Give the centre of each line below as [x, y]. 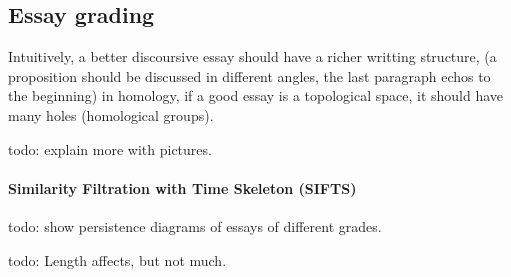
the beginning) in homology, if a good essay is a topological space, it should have [256, 95]
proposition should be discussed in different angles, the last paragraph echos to [249, 75]
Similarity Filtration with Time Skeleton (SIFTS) [182, 187]
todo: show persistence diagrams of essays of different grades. [195, 225]
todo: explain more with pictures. [110, 148]
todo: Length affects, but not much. [117, 259]
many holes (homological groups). [111, 114]
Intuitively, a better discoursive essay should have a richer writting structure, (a [252, 56]
